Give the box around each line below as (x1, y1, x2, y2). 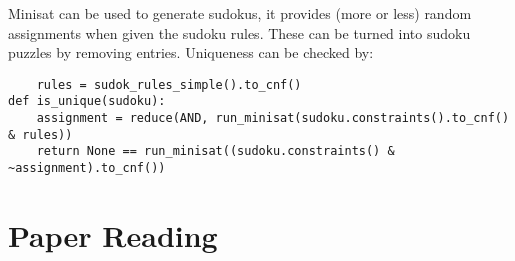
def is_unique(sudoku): (8, 94, 166, 109)
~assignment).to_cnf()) (8, 161, 166, 176)
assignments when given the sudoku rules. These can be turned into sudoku (8, 22, 471, 43)
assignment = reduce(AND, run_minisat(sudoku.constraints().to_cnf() (36, 111, 510, 126)
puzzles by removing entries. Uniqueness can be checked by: (8, 42, 374, 63)
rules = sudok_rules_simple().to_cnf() (36, 77, 302, 92)
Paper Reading (8, 214, 218, 255)
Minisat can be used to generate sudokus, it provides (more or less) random (8, 3, 472, 23)
